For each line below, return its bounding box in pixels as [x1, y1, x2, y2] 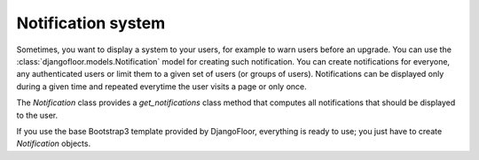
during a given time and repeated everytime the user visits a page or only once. [16, 80, 308, 92]
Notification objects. [16, 138, 91, 149]
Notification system [16, 13, 166, 33]
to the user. [16, 110, 58, 120]
